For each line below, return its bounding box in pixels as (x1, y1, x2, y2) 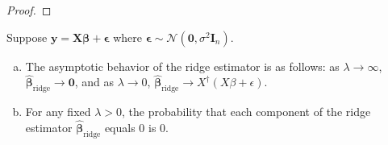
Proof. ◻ (6, 2, 52, 18)
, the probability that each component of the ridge (122, 103, 371, 120)
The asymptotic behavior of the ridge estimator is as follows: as (25, 57, 340, 74)
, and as (74, 73, 115, 90)
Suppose (6, 28, 48, 45)
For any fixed (25, 103, 91, 120)
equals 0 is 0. (104, 119, 169, 136)
